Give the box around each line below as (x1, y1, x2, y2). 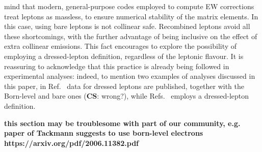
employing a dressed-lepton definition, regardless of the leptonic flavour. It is (4, 50, 244, 61)
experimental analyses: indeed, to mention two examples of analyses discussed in (4, 71, 255, 81)
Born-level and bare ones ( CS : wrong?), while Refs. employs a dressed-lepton (4, 90, 249, 101)
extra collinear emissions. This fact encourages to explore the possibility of (4, 41, 237, 51)
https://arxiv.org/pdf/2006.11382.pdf (4, 137, 139, 148)
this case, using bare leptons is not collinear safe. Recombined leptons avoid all (4, 21, 250, 32)
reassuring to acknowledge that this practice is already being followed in (4, 60, 229, 71)
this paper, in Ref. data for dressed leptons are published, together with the (4, 80, 244, 91)
